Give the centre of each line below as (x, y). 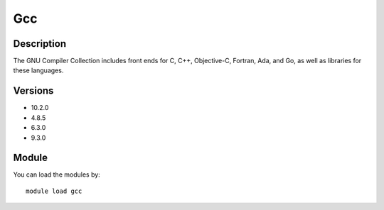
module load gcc (54, 191)
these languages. (38, 70)
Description (40, 44)
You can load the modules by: (57, 175)
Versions (33, 91)
